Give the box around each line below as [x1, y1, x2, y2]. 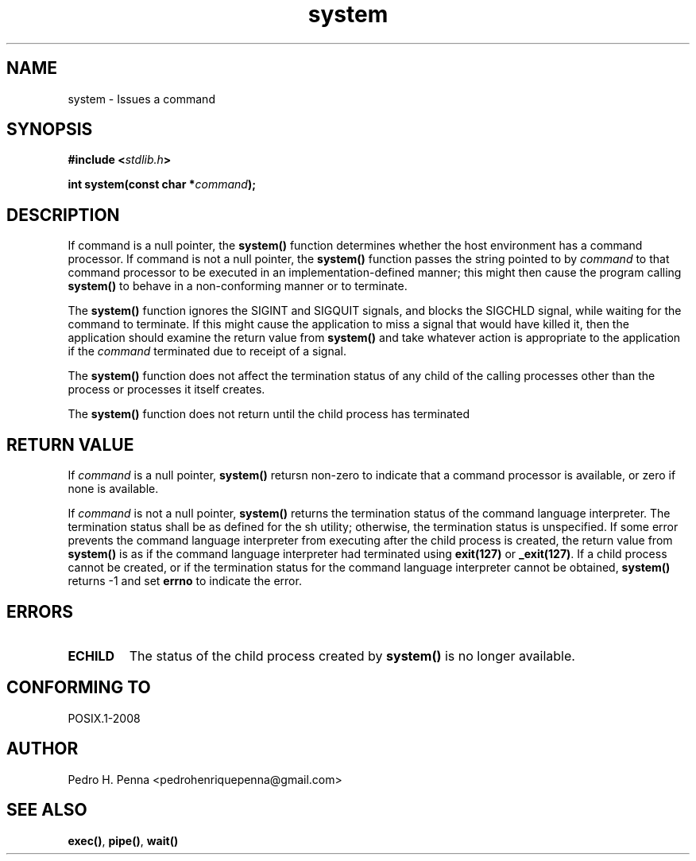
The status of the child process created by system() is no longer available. [129, 647, 575, 664]
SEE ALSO [6, 800, 87, 820]
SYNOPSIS [6, 119, 93, 140]
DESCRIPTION [6, 204, 120, 225]
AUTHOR [6, 739, 79, 759]
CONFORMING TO [6, 677, 151, 698]
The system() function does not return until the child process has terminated [68, 407, 470, 421]
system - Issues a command [68, 91, 215, 106]
